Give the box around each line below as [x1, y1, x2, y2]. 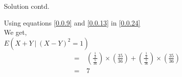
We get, [4, 27, 27, 37]
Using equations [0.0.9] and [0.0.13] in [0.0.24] [4, 17, 140, 27]
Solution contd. [4, 1, 49, 11]
